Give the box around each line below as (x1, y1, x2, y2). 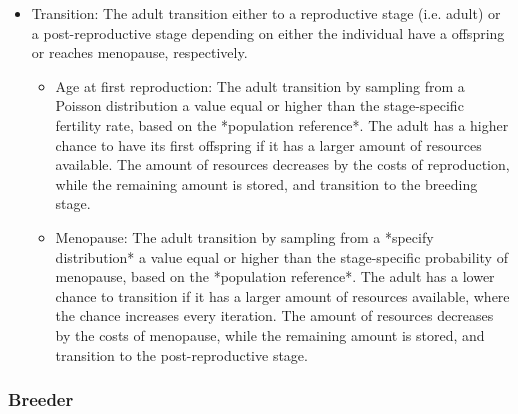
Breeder (8, 387, 74, 412)
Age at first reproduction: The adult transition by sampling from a (55, 75, 465, 96)
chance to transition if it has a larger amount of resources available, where (55, 285, 510, 306)
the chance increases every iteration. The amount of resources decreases (55, 305, 494, 326)
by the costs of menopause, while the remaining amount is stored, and (55, 324, 485, 345)
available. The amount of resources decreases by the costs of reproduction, (55, 154, 510, 175)
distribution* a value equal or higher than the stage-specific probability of (55, 246, 508, 267)
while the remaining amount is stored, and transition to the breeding (55, 173, 478, 194)
